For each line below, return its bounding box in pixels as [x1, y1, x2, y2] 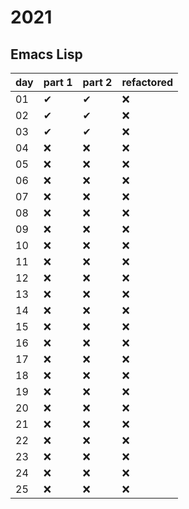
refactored [121, 76, 174, 89]
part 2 [82, 76, 113, 89]
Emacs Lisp [10, 46, 83, 63]
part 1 [43, 76, 73, 89]
